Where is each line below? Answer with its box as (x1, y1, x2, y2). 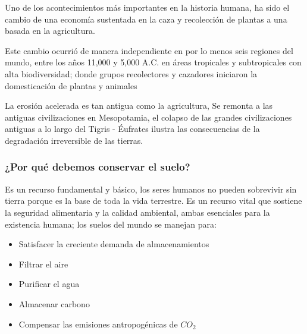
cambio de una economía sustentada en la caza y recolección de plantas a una (5, 12, 287, 25)
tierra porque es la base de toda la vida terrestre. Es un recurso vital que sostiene (5, 194, 302, 207)
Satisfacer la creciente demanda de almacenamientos (18, 238, 209, 250)
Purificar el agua (18, 278, 80, 290)
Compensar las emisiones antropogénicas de (18, 317, 178, 330)
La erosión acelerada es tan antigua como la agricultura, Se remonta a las (5, 99, 273, 112)
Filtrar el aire (18, 257, 68, 270)
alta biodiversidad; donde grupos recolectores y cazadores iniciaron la (5, 67, 258, 80)
